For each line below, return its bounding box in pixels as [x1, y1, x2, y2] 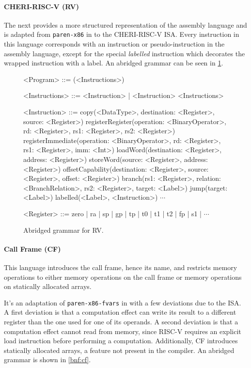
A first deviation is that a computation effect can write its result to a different [4, 307, 236, 317]
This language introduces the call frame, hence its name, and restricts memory [4, 262, 237, 272]
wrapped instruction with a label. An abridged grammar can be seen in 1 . [4, 58, 223, 68]
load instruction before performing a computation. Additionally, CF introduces [4, 336, 238, 346]
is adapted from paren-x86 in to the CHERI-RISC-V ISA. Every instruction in [4, 29, 239, 39]
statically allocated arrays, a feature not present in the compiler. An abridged [4, 345, 235, 355]
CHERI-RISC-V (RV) [4, 1, 79, 11]
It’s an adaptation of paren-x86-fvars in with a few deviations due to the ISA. [4, 297, 241, 307]
